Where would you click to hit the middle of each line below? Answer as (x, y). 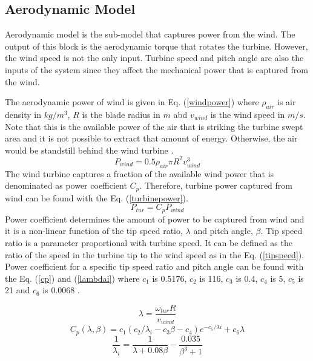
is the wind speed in (248, 114)
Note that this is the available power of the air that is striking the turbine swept (154, 126)
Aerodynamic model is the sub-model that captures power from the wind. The (150, 34)
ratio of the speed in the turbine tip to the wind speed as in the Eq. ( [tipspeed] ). (155, 254)
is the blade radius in (121, 114)
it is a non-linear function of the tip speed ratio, (94, 231)
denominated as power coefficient (66, 185)
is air (287, 102)
